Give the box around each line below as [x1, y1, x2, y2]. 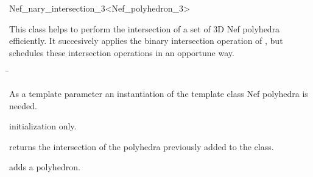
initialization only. [9, 120, 77, 132]
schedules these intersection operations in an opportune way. [9, 46, 234, 59]
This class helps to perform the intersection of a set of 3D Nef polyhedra [9, 22, 280, 35]
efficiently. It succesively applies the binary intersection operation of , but [9, 34, 283, 47]
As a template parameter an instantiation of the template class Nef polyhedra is [9, 87, 308, 99]
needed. [9, 99, 37, 112]
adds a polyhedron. [9, 161, 80, 173]
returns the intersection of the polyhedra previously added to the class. [9, 140, 274, 153]
